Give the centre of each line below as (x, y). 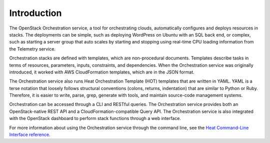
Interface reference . (30, 134)
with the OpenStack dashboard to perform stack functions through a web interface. (95, 118)
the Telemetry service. (32, 49)
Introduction (35, 13)
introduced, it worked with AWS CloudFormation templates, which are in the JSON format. (102, 72)
